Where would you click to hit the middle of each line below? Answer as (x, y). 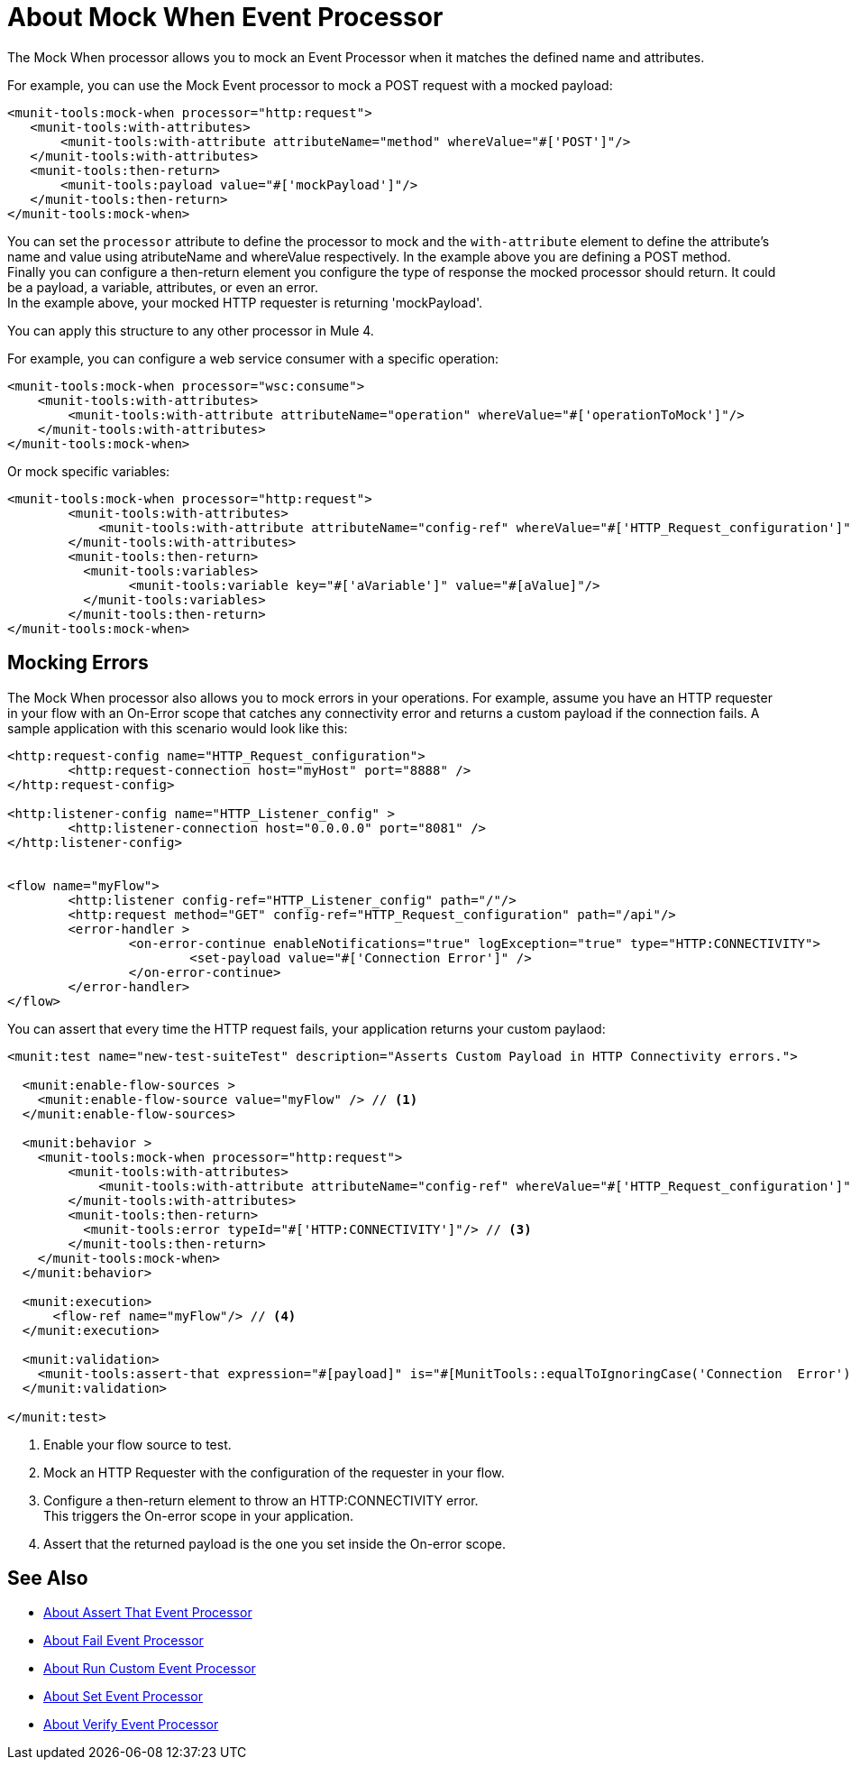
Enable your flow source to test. (137, 1444)
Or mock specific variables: (89, 471)
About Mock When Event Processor (225, 17)
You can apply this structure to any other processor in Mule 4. (191, 330)
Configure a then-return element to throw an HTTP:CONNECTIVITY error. (261, 1500)
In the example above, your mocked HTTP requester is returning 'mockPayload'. (245, 302)
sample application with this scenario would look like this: (178, 728)
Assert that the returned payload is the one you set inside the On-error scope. (275, 1543)
